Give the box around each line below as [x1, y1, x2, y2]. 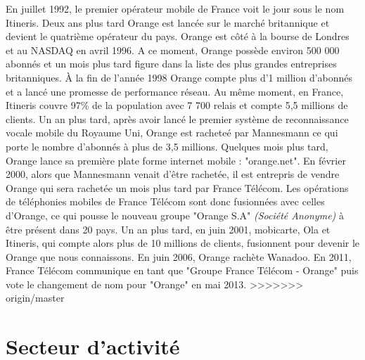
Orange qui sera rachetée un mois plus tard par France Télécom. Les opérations [6, 180, 349, 195]
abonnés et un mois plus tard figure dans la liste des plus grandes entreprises [6, 56, 337, 71]
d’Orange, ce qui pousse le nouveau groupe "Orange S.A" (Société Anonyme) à [6, 207, 344, 222]
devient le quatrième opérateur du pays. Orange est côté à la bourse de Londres [6, 29, 350, 44]
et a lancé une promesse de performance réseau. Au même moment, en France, [6, 84, 344, 98]
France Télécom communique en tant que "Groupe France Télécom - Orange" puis [6, 263, 359, 278]
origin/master [6, 290, 65, 305]
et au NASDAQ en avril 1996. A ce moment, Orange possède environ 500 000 [6, 42, 340, 57]
